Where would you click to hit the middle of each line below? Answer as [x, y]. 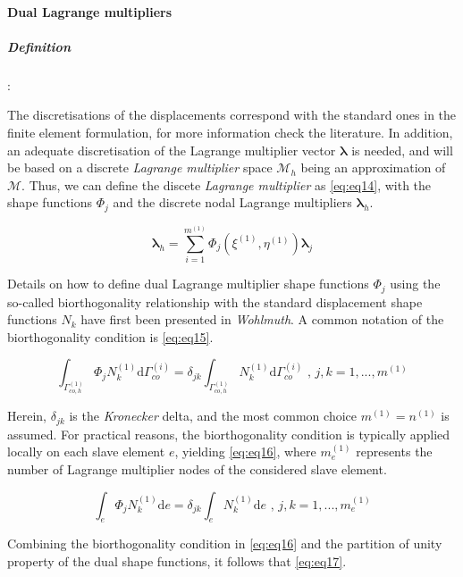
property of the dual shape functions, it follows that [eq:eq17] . [177, 561]
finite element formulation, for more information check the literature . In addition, [230, 132]
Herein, [27, 416]
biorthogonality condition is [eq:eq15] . [110, 336]
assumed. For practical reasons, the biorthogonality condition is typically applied [229, 434]
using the [415, 284]
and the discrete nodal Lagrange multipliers [232, 202]
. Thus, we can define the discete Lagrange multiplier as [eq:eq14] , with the [227, 184]
